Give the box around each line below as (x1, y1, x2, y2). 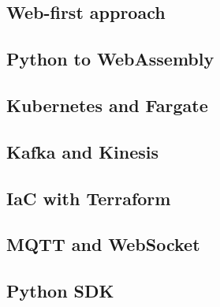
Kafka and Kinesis (6, 139, 159, 163)
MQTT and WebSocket (6, 232, 200, 256)
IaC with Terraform (6, 185, 171, 210)
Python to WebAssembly (6, 47, 214, 71)
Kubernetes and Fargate (6, 92, 208, 117)
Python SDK (6, 279, 114, 303)
